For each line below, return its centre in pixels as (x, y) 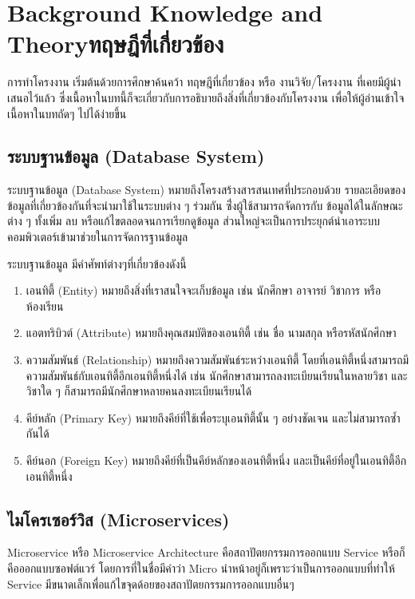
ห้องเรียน (45, 305)
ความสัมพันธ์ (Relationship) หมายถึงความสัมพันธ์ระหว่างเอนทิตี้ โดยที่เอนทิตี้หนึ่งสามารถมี (217, 360)
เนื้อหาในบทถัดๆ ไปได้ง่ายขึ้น (67, 113)
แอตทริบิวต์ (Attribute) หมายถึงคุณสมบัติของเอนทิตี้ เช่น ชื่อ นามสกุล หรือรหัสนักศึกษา (211, 333)
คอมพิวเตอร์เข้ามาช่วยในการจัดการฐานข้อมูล (98, 237)
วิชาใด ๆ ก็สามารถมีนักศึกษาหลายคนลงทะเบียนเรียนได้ (139, 391)
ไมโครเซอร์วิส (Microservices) (119, 519)
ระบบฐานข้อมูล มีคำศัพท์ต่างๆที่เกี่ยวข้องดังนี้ (97, 263)
